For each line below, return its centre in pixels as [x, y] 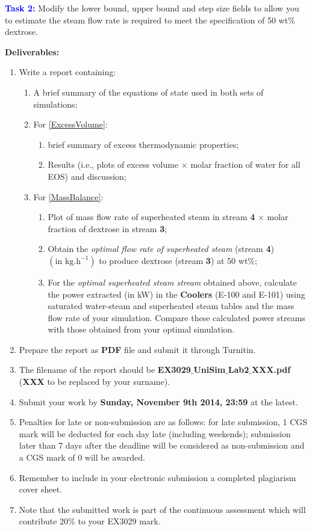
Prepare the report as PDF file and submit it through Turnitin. [137, 349]
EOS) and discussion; [87, 176]
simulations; [55, 104]
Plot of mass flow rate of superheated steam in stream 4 [151, 217]
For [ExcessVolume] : [70, 124]
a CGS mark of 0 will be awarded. [82, 457]
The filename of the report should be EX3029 [105, 370]
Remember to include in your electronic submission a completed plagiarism [158, 477]
